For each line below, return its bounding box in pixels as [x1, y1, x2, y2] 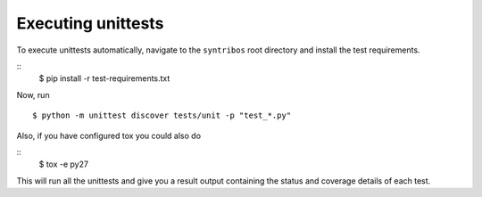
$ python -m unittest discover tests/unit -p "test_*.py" [32, 111, 292, 120]
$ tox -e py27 [38, 159, 89, 169]
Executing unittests [16, 13, 164, 33]
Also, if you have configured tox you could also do [16, 130, 201, 141]
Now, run [16, 89, 50, 100]
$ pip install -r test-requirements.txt [38, 73, 170, 84]
